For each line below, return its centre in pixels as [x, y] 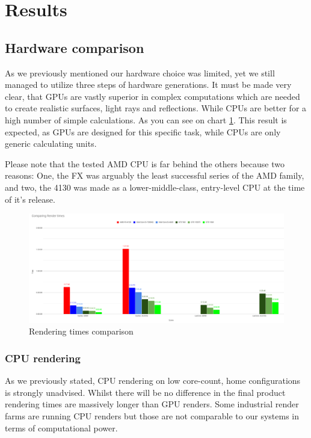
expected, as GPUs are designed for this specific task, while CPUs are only [143, 131]
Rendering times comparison [81, 331]
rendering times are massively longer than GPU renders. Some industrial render [152, 404]
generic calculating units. [51, 143]
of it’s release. [30, 199]
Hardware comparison [75, 47]
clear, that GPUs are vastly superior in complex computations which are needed [152, 96]
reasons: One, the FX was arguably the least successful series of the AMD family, [155, 175]
